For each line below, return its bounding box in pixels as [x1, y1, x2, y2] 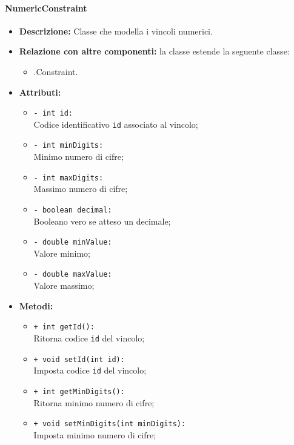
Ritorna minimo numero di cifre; [33, 396, 155, 409]
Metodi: [19, 299, 53, 312]
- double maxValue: [33, 270, 112, 279]
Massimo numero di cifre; [33, 182, 128, 195]
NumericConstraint [5, 1, 87, 14]
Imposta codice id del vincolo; [33, 364, 147, 377]
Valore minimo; [33, 246, 90, 259]
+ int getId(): [33, 323, 95, 332]
